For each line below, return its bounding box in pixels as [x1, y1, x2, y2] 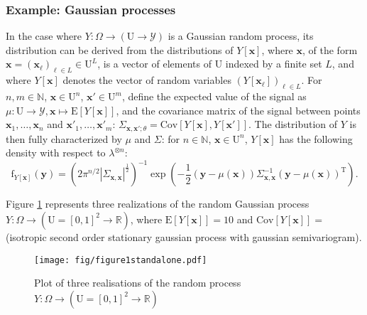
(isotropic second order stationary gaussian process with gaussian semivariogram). [6, 229, 362, 244]
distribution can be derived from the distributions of [6, 42, 234, 57]
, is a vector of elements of [97, 56, 212, 71]
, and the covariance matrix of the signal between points [116, 102, 361, 117]
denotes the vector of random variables [62, 73, 231, 87]
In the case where [6, 28, 82, 43]
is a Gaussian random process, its [168, 28, 314, 43]
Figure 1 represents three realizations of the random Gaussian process [6, 196, 310, 211]
